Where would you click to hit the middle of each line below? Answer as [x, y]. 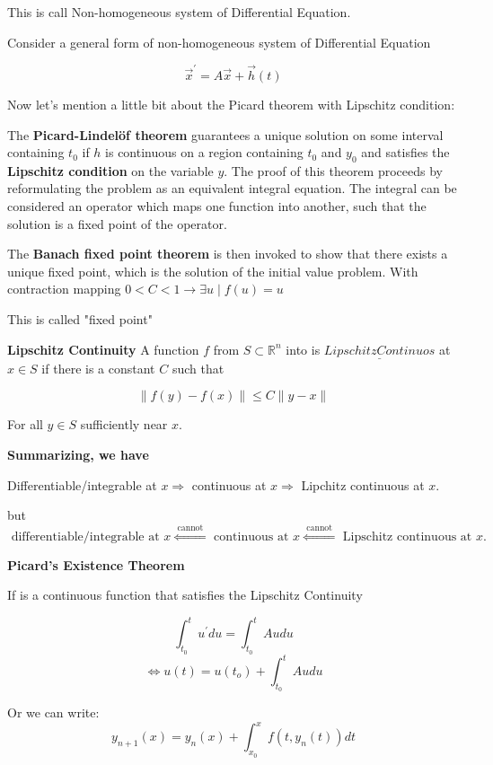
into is [303, 349]
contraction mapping [64, 289]
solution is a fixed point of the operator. [117, 223]
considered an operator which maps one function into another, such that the [217, 206]
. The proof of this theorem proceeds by [333, 170]
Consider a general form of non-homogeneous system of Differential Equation [219, 42]
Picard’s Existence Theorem [96, 564]
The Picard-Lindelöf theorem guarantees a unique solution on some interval [225, 134]
